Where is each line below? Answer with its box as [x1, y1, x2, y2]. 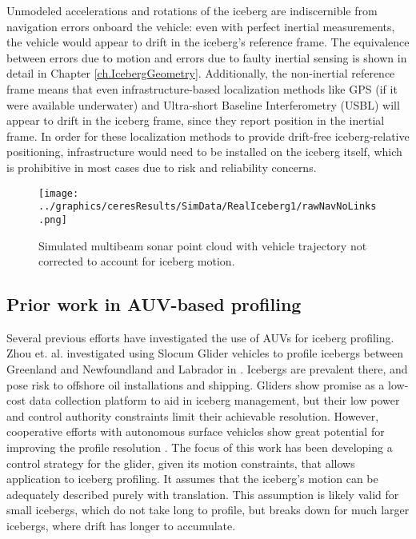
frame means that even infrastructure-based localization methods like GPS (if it [6, 80, 398, 97]
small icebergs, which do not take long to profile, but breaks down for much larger [6, 501, 410, 518]
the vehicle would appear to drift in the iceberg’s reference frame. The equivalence [6, 34, 410, 50]
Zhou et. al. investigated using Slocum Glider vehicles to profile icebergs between [6, 345, 403, 361]
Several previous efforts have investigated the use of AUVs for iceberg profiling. [6, 329, 394, 345]
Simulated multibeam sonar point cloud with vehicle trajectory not [38, 237, 367, 254]
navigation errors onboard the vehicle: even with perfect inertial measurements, [6, 18, 395, 34]
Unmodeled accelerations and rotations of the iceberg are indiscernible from [6, 2, 378, 18]
